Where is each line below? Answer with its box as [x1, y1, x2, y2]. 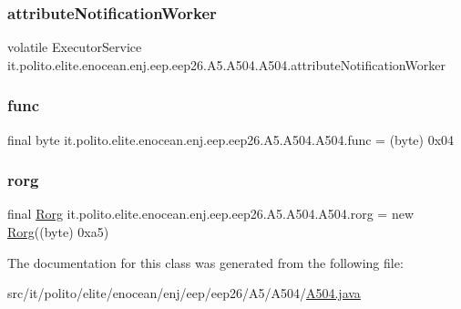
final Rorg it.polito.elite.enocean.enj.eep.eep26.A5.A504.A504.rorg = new [7, 204, 415, 223]
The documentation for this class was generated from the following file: [7, 252, 404, 272]
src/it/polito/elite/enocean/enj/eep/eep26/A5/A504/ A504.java [7, 283, 361, 303]
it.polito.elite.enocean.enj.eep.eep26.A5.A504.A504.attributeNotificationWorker [7, 55, 446, 74]
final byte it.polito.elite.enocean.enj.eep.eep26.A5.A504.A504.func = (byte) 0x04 [7, 129, 455, 149]
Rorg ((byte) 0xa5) [7, 222, 109, 242]
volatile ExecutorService [7, 37, 142, 57]
